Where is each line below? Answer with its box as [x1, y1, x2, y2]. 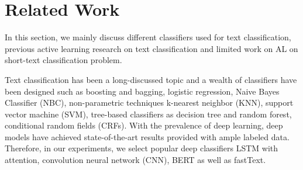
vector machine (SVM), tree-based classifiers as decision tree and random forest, [5, 107, 292, 120]
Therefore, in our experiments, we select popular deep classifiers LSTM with [5, 142, 278, 154]
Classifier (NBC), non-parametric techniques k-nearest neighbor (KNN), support [5, 96, 294, 109]
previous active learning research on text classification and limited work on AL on [5, 42, 298, 54]
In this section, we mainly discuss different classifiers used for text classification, [5, 31, 291, 43]
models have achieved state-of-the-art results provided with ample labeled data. [5, 130, 290, 143]
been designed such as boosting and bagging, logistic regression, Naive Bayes [5, 85, 280, 97]
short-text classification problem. [5, 54, 122, 66]
